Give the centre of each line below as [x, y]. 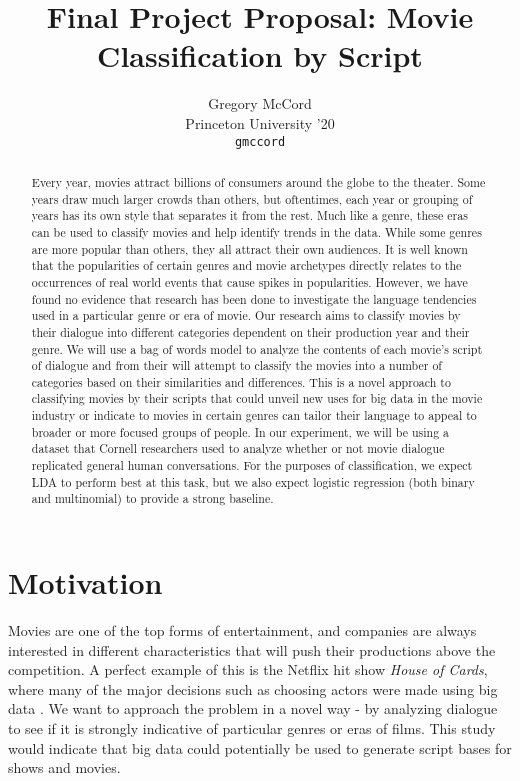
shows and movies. [64, 767]
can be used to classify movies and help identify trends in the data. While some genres [256, 231]
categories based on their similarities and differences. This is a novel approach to [241, 381]
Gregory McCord [260, 103]
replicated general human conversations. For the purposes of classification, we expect [252, 465]
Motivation [85, 582]
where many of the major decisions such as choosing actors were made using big [253, 688]
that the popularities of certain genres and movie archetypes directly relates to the [246, 265]
